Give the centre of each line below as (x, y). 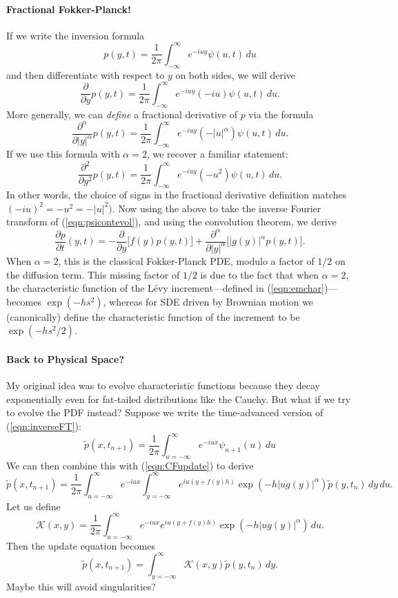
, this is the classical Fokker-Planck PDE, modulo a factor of (186, 260)
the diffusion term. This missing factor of (93, 274)
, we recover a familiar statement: (217, 153)
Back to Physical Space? (65, 358)
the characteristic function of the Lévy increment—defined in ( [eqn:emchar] (165, 288)
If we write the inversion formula (76, 35)
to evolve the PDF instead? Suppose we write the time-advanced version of (165, 412)
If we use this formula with (63, 153)
